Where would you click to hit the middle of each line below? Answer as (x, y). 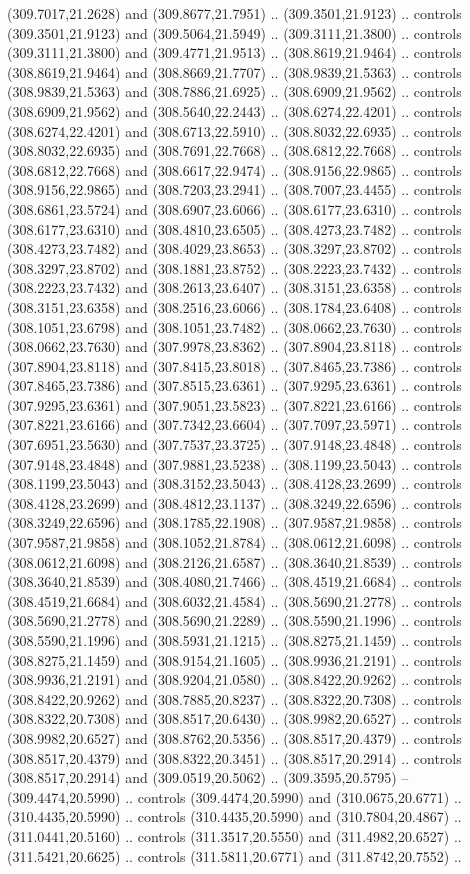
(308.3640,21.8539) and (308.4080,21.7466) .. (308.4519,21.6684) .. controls (234, 581)
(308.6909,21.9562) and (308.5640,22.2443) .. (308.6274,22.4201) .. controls (234, 110)
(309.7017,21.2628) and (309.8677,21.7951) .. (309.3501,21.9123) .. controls (234, 13)
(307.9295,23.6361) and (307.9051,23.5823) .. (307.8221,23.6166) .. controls (234, 404)
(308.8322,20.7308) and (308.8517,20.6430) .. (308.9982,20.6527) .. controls (234, 718)
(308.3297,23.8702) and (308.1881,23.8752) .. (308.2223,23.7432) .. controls (234, 267)
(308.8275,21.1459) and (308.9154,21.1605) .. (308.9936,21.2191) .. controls (234, 659)
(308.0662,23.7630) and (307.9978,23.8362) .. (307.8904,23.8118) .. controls (234, 346)
